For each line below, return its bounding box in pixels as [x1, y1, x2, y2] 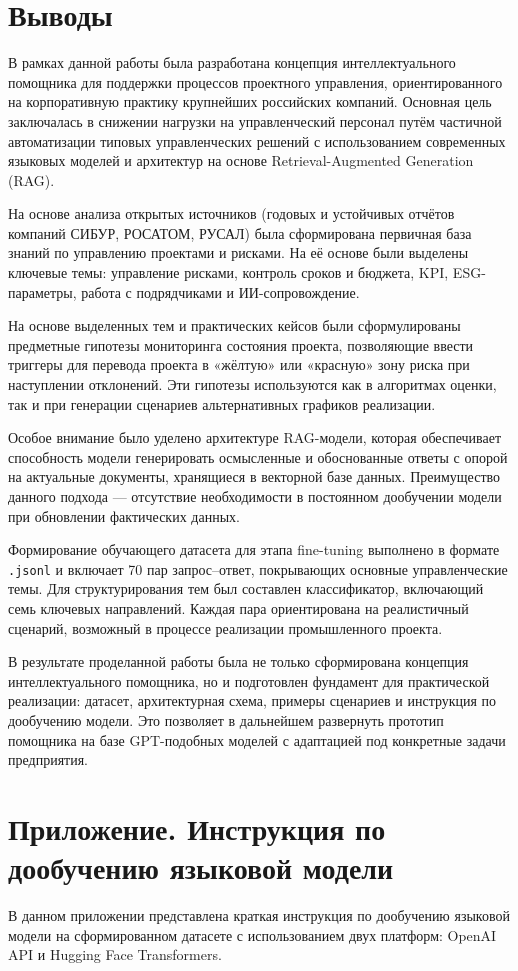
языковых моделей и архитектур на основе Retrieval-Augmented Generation [8, 150, 474, 171]
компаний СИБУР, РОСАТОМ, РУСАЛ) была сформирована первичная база [8, 222, 472, 243]
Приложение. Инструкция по [8, 807, 386, 848]
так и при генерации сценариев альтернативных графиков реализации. [8, 393, 436, 414]
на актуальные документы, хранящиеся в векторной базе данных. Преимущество [8, 466, 501, 487]
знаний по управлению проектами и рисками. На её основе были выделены [8, 242, 469, 263]
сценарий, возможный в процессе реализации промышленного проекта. [8, 617, 443, 638]
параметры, [8, 281, 77, 302]
